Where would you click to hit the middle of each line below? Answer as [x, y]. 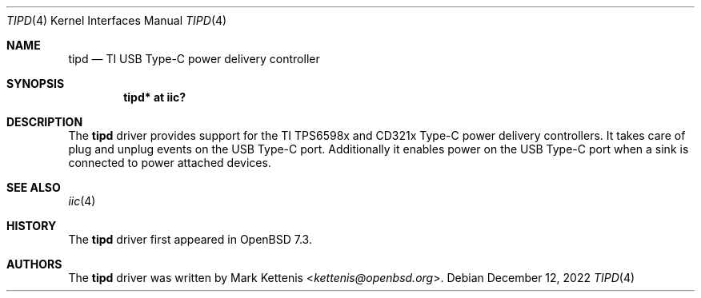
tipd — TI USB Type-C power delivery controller [194, 59]
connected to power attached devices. [170, 163]
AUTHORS [34, 264]
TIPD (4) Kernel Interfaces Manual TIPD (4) [117, 20]
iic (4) [82, 201]
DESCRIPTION [45, 122]
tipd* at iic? [155, 97]
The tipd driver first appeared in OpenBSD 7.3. [190, 239]
